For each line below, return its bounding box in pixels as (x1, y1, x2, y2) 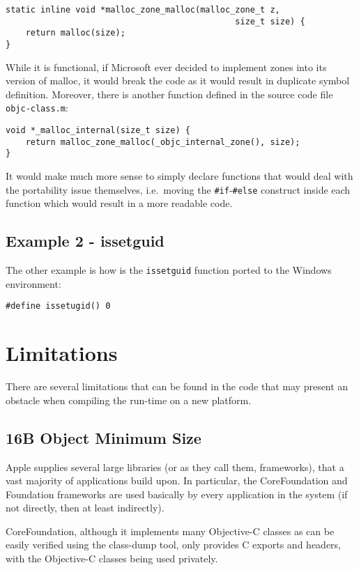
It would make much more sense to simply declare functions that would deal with (6, 169, 353, 183)
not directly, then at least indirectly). (6, 500, 165, 515)
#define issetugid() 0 (6, 301, 111, 311)
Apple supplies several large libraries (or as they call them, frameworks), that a (6, 459, 344, 474)
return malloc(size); (25, 28, 125, 38)
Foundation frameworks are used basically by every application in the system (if (6, 486, 348, 501)
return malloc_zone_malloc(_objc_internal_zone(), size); (25, 137, 300, 147)
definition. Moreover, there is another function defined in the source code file (6, 86, 333, 101)
